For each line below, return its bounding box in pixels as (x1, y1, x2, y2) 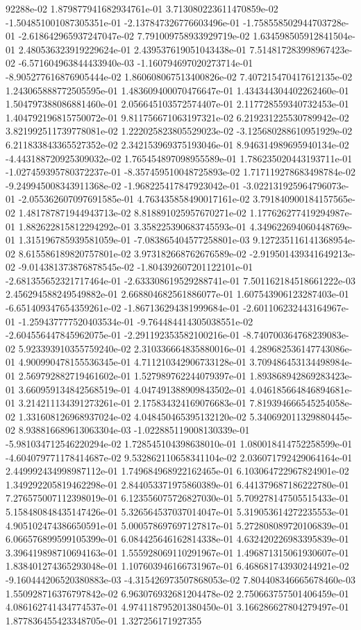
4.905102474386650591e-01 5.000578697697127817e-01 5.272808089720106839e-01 (6, 518, 349, 532)
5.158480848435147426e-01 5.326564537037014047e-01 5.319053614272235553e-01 (6, 504, 349, 518)
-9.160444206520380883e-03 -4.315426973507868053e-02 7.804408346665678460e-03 (6, 572, 355, 586)
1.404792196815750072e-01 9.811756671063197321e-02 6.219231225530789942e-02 (6, 110, 349, 124)
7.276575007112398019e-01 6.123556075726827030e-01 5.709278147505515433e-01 (6, 491, 349, 505)
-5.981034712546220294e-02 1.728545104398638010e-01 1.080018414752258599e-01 (6, 436, 353, 450)
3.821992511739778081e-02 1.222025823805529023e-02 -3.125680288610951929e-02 (6, 124, 353, 138)
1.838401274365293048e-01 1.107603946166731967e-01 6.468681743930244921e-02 (6, 559, 349, 573)
